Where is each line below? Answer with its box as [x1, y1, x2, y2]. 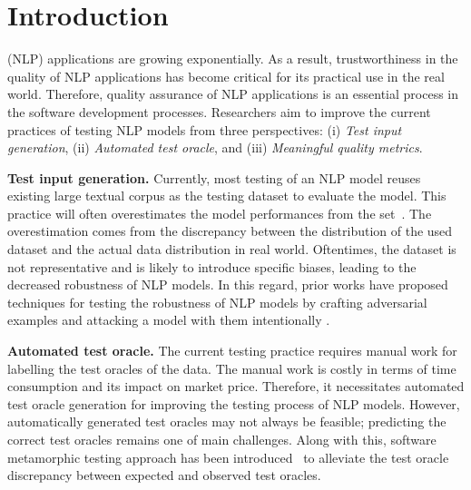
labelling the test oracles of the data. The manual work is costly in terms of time [7, 358, 456, 377]
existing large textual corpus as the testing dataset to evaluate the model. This [7, 186, 446, 205]
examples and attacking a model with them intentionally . [7, 310, 330, 329]
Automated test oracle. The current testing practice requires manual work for [7, 341, 457, 360]
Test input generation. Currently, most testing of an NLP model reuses [7, 168, 421, 187]
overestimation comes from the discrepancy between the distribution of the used [7, 221, 453, 240]
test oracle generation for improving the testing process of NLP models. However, [7, 394, 460, 413]
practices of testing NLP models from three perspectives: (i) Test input [7, 120, 402, 139]
